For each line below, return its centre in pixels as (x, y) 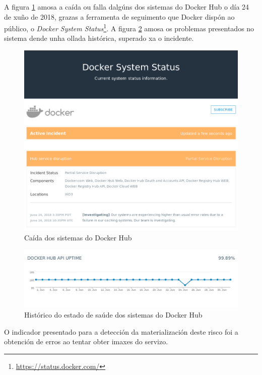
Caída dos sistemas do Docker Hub (78, 237)
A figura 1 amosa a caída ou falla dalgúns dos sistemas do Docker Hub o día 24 (127, 7)
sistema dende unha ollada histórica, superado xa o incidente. (99, 38)
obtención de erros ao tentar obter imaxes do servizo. (86, 341)
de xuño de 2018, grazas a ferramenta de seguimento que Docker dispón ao (119, 16)
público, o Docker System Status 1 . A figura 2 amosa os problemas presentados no (129, 27)
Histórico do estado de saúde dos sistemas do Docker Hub (113, 315)
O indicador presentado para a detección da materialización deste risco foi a (121, 331)
